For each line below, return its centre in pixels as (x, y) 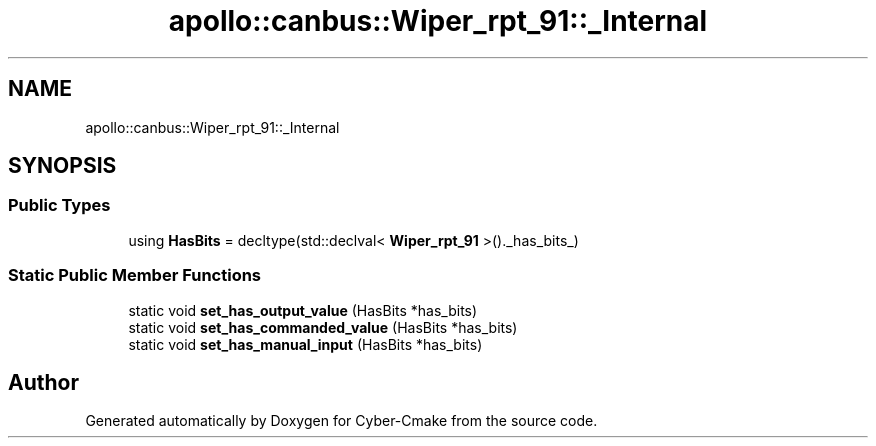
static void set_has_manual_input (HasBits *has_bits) (305, 344)
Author (43, 382)
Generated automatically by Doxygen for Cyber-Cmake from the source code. (341, 421)
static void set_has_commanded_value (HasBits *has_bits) (323, 327)
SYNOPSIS (62, 166)
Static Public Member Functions (135, 275)
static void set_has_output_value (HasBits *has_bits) (303, 310)
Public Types (59, 205)
